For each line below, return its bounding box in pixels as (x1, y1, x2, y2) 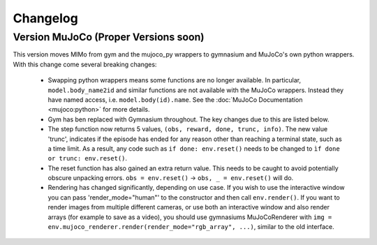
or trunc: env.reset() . (47, 154, 128, 163)
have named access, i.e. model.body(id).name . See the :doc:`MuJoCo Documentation (47, 95, 303, 104)
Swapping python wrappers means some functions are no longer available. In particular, (47, 76, 302, 84)
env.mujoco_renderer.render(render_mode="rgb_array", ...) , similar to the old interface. (47, 223, 334, 231)
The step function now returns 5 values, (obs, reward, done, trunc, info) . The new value (47, 125, 328, 133)
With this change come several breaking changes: (13, 60, 157, 68)
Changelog (13, 10, 78, 26)
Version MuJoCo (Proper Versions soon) (13, 31, 205, 43)
